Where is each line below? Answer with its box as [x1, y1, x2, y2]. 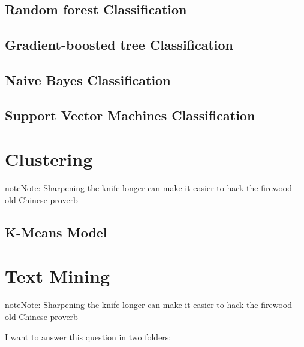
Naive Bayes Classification [5, 70, 171, 89]
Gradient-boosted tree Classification [5, 35, 234, 54]
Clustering [5, 147, 93, 171]
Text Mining [5, 264, 110, 288]
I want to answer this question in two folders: [5, 330, 171, 343]
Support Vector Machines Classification [5, 105, 255, 124]
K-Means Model [5, 222, 107, 241]
